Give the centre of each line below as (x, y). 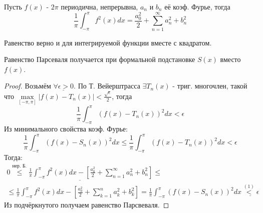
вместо (230, 59)
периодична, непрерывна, (99, 6)
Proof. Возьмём (28, 86)
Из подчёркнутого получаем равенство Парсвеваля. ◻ (87, 205)
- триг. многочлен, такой (210, 86)
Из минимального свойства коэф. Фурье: (66, 129)
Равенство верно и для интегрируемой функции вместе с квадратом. (108, 42)
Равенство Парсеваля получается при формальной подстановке (100, 59)
